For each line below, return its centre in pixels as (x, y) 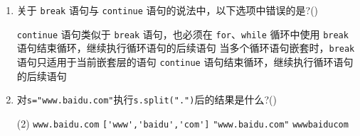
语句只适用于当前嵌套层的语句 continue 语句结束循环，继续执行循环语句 (185, 61)
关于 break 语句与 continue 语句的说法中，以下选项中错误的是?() (168, 10)
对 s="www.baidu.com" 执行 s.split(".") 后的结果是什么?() (147, 100)
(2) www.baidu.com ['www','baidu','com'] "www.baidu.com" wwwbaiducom (182, 123)
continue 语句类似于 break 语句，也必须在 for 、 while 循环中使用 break (182, 34)
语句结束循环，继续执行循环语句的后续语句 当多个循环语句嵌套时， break (186, 48)
